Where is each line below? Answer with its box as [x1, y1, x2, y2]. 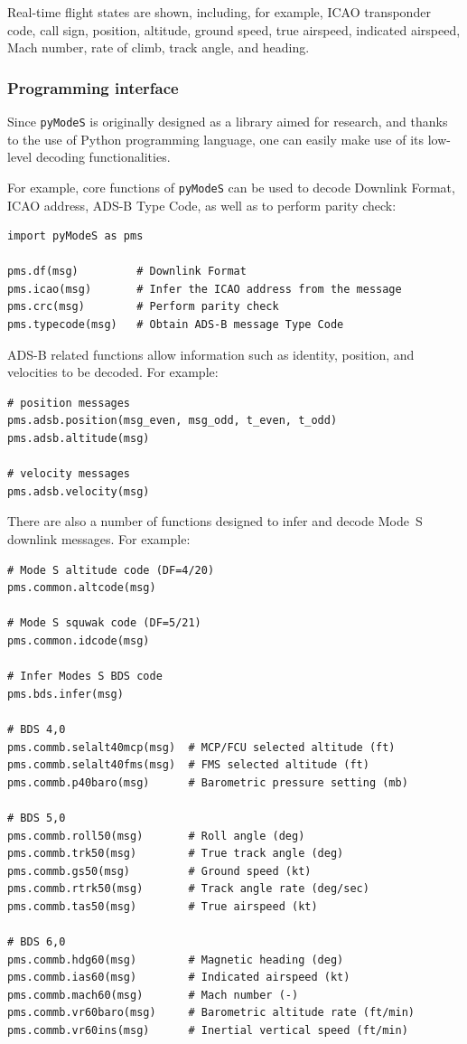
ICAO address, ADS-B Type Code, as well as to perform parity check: [7, 195, 397, 214]
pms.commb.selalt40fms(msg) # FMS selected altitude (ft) [7, 758, 369, 772]
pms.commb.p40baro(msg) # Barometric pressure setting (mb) [7, 776, 408, 789]
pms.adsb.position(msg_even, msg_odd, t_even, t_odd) [7, 414, 338, 428]
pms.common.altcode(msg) [7, 581, 156, 595]
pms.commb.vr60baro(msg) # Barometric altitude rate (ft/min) [7, 1006, 416, 1020]
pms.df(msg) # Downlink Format [7, 265, 247, 278]
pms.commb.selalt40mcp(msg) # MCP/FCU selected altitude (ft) [7, 740, 396, 754]
